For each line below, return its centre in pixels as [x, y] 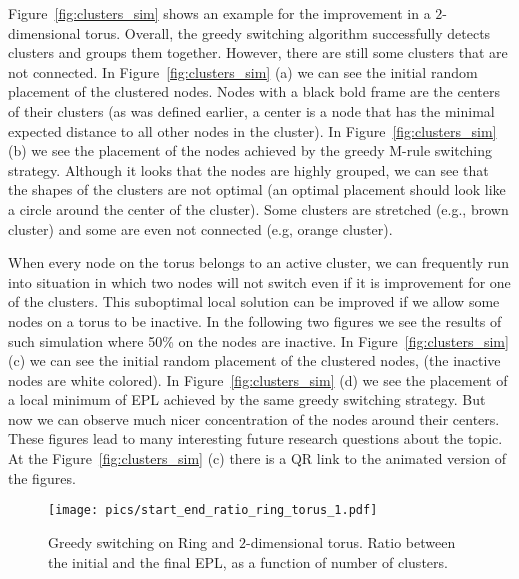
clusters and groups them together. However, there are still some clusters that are [258, 52]
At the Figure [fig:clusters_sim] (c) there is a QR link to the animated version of [257, 458]
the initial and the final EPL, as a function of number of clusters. [248, 561]
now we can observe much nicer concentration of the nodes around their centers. [254, 418]
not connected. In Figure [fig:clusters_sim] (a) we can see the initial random [243, 71]
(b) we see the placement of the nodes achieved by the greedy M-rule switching [250, 150]
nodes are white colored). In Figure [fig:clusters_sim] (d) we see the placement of [258, 379]
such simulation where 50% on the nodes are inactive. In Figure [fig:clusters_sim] [258, 340]
